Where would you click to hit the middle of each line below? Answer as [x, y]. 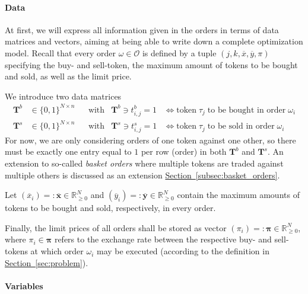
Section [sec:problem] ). [47, 262]
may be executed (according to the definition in [183, 251]
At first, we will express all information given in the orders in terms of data [142, 29]
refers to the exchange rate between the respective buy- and [163, 239]
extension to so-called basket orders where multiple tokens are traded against [144, 163]
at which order [57, 251]
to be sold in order [241, 127]
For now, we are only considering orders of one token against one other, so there [150, 140]
